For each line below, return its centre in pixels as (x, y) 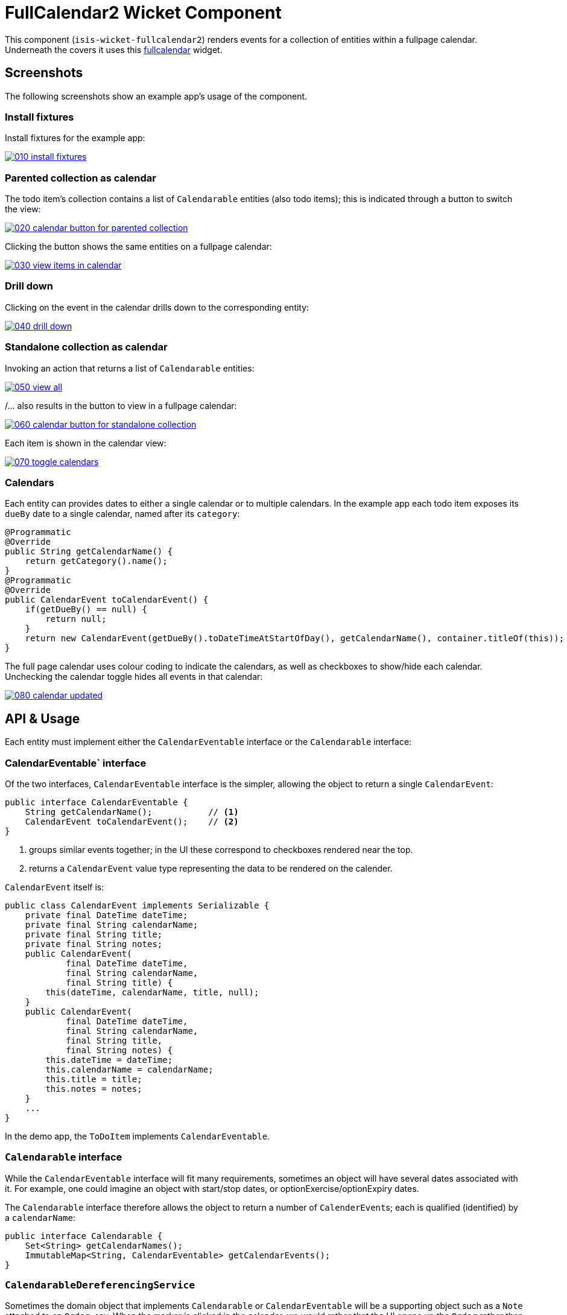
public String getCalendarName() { (89, 552)
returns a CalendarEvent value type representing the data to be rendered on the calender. (211, 868)
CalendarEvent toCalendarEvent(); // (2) (132, 821)
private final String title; (94, 934)
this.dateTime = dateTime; (109, 1060)
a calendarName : (40, 1217)
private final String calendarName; (112, 924)
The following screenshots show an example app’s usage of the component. (156, 96)
